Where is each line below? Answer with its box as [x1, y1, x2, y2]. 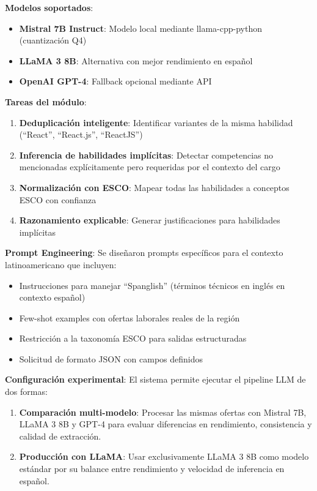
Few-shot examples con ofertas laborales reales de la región [19, 311, 240, 324]
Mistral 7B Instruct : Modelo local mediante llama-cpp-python [19, 21, 262, 34]
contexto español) [19, 291, 86, 304]
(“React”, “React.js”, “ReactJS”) [19, 128, 143, 141]
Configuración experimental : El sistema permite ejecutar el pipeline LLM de [5, 373, 306, 386]
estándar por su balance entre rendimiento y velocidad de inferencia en [19, 462, 285, 475]
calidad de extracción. [19, 429, 101, 442]
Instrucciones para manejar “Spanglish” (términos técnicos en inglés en [19, 279, 285, 291]
